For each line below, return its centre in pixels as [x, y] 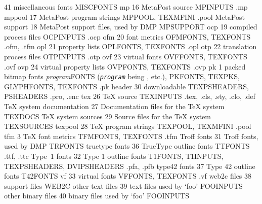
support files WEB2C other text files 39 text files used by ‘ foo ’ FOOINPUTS [123, 185]
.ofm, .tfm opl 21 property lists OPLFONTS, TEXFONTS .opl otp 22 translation [130, 46]
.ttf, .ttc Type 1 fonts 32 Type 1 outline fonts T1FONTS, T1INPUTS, [114, 156]
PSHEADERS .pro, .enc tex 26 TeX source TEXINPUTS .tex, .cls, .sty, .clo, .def [130, 96]
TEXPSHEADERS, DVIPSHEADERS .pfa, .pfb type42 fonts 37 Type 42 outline [130, 166]
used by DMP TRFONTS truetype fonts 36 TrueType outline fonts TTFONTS [127, 146]
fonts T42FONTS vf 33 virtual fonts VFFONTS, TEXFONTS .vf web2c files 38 [128, 176]
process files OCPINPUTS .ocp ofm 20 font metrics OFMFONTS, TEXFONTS [127, 36]
